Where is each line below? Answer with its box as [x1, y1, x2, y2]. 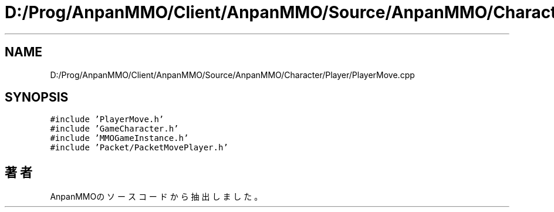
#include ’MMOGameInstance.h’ [50, 133, 189, 143]
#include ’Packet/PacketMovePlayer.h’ [50, 143, 228, 153]
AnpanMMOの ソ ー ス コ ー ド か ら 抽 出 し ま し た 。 [50, 191, 263, 202]
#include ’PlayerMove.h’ [50, 115, 164, 124]
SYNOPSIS [5, 90, 69, 105]
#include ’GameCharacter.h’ [50, 124, 179, 134]
